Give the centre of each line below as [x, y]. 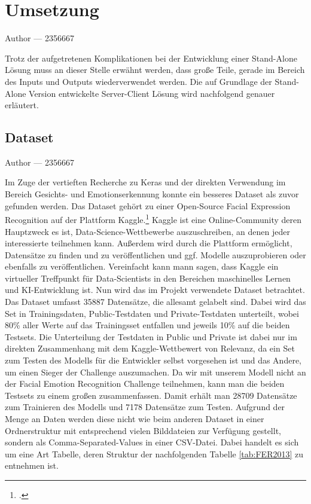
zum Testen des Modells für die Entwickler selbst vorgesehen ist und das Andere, [153, 360]
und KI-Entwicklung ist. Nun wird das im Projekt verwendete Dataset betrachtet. [155, 290]
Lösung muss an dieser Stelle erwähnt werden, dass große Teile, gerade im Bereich [155, 70]
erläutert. [22, 105]
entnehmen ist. [32, 465]
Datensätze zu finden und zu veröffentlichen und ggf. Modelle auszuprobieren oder [155, 254]
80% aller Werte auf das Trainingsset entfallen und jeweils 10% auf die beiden [147, 325]
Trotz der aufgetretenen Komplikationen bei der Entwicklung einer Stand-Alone [151, 58]
